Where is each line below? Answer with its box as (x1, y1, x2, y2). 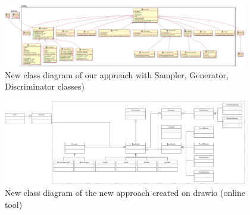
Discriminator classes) (5, 80, 85, 93)
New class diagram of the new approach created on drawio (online (5, 186, 245, 199)
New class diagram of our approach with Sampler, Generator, (5, 68, 229, 81)
